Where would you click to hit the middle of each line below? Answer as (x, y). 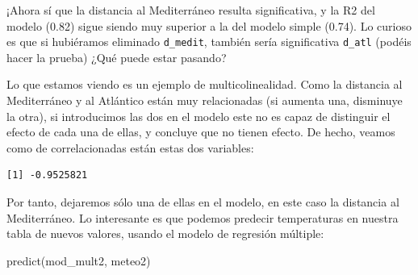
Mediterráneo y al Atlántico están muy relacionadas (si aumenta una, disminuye (205, 100)
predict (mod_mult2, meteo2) (79, 260)
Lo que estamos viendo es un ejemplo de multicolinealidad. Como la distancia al (205, 84)
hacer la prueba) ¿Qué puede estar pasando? (117, 57)
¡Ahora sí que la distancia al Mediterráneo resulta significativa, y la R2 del (191, 10)
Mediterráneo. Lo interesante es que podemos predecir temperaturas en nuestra (203, 217)
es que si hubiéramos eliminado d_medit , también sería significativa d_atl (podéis (209, 42)
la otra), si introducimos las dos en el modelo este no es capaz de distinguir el (199, 116)
